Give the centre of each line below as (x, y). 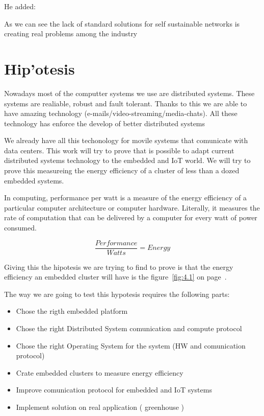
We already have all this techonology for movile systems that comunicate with (126, 140)
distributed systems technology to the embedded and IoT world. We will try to (127, 160)
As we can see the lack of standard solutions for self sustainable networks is (122, 23)
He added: (20, 6)
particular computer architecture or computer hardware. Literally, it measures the (132, 207)
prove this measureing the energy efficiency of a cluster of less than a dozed (122, 170)
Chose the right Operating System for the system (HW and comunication (131, 345)
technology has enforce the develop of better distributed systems (105, 123)
